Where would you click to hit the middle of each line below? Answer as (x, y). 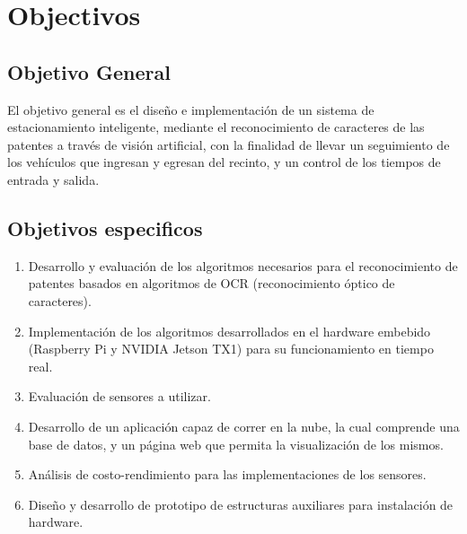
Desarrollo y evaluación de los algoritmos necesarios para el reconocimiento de (243, 265)
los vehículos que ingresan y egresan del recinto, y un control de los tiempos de (224, 162)
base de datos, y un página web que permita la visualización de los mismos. (236, 444)
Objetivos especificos (105, 228)
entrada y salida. (53, 179)
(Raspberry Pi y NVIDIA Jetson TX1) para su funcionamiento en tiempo (231, 349)
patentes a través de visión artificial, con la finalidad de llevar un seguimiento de (229, 144)
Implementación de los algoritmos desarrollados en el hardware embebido (229, 331)
